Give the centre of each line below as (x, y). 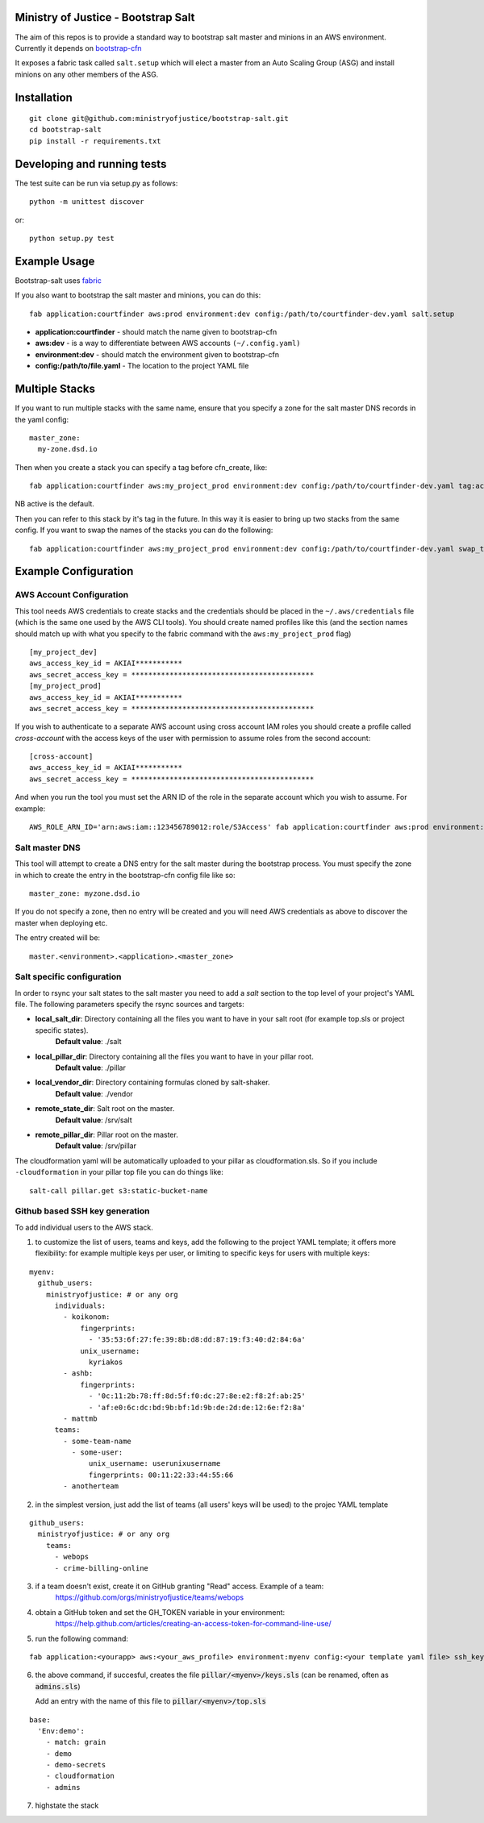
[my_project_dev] (63, 652)
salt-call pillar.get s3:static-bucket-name (119, 1190)
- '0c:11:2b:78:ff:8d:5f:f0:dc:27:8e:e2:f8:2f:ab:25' (197, 1396)
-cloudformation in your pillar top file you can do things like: (119, 1172)
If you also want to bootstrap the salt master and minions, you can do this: (138, 295)
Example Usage (55, 261)
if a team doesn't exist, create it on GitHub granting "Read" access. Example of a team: (179, 1586)
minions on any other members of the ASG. (87, 74)
